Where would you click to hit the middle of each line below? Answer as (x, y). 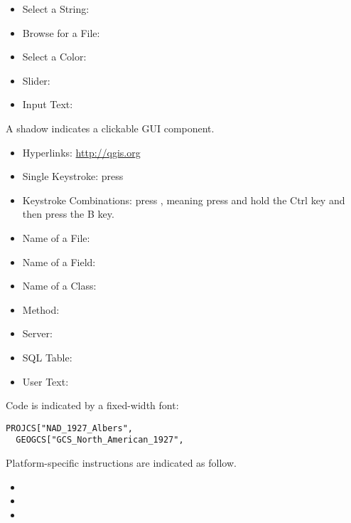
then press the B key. (68, 214)
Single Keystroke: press (73, 176)
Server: (37, 333)
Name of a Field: (59, 261)
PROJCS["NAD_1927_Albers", (69, 428)
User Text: (45, 381)
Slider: (36, 80)
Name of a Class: (59, 286)
